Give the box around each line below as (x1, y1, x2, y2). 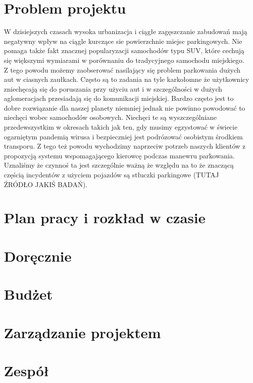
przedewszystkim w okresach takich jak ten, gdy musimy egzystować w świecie (4, 122, 237, 132)
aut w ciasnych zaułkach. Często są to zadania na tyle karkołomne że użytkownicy (4, 74, 249, 84)
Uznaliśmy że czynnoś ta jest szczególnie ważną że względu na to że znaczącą (4, 160, 234, 170)
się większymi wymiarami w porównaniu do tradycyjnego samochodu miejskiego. (4, 55, 244, 65)
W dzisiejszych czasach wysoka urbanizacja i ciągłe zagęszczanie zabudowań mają (4, 26, 248, 37)
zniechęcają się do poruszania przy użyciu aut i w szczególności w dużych (4, 83, 222, 94)
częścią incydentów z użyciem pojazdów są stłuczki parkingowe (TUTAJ (4, 170, 219, 180)
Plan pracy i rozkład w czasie (4, 208, 206, 228)
